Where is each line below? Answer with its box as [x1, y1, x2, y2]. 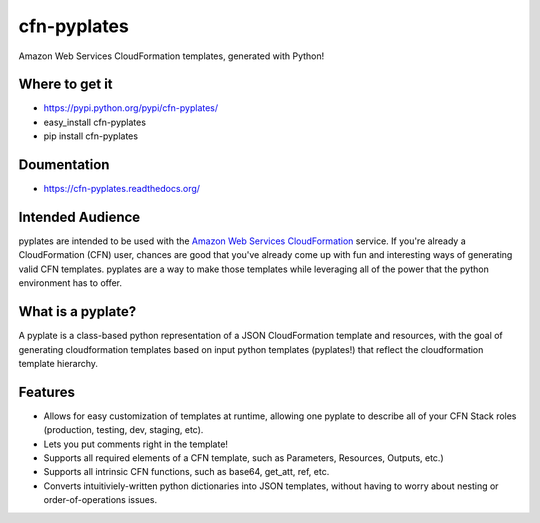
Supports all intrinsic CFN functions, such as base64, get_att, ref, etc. [43, 466, 330, 478]
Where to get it [18, 76, 114, 93]
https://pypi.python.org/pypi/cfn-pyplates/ [43, 102, 219, 114]
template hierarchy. [18, 357, 99, 369]
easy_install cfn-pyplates [43, 116, 147, 128]
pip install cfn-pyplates [43, 130, 139, 142]
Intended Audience [18, 208, 141, 225]
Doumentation [18, 156, 110, 174]
